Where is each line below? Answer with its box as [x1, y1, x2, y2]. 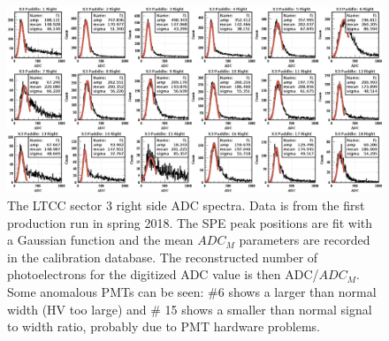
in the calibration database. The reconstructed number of [7, 247, 318, 266]
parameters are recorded [239, 231, 370, 249]
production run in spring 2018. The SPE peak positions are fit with [7, 213, 373, 231]
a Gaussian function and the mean [7, 231, 194, 249]
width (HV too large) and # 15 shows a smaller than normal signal [7, 299, 372, 318]
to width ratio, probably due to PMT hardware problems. [7, 317, 321, 336]
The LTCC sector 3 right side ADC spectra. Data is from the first [7, 195, 365, 214]
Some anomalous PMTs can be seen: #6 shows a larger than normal [7, 282, 377, 300]
